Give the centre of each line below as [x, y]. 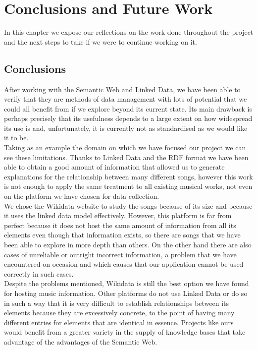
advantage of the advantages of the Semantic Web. [81, 341]
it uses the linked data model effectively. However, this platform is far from [118, 215]
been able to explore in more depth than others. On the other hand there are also [128, 245]
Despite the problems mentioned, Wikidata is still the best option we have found [127, 283]
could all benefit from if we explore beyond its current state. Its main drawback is [128, 108]
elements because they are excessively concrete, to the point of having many [119, 313]
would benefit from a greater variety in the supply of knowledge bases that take [125, 332]
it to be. [16, 138]
